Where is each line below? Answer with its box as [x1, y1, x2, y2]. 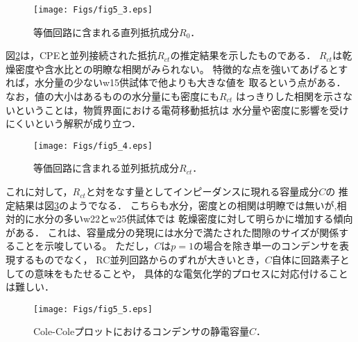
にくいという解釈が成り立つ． [6, 116, 142, 131]
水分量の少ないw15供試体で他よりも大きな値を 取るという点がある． [34, 75, 346, 90]
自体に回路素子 [271, 252, 340, 267]
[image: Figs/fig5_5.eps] [33, 304, 153, 314]
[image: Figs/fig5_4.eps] [33, 140, 153, 151]
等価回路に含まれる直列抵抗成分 [33, 24, 179, 39]
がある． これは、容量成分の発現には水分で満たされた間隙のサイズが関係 [6, 225, 339, 239]
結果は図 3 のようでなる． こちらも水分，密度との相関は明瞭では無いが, [15, 197, 337, 212]
